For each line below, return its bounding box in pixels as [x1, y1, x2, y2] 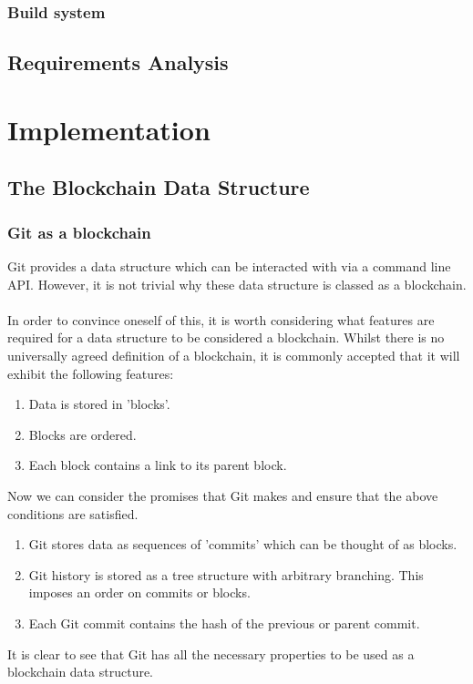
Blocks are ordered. [28, 424, 137, 444]
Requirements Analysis [7, 48, 229, 77]
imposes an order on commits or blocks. [28, 583, 251, 602]
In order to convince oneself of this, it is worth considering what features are [7, 310, 435, 329]
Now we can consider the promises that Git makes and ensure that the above [7, 485, 438, 505]
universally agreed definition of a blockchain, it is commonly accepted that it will [7, 345, 460, 364]
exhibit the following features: [7, 363, 174, 383]
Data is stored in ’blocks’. [28, 394, 170, 413]
